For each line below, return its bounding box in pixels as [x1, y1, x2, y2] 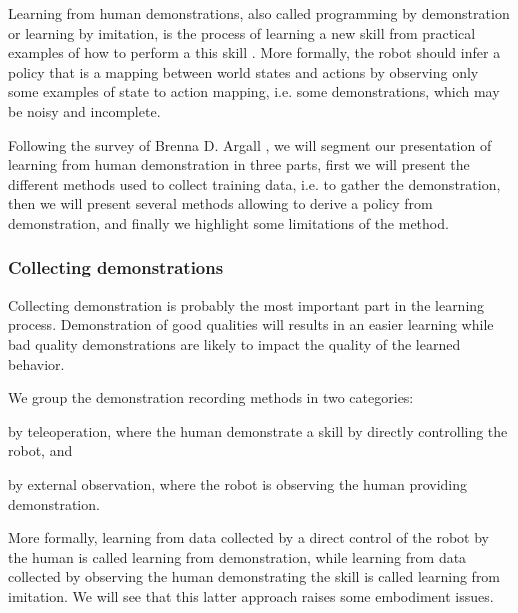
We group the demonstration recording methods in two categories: [8, 387, 414, 408]
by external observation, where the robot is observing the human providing [8, 473, 468, 494]
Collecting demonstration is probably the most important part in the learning [8, 294, 485, 315]
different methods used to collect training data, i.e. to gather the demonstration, [8, 173, 501, 194]
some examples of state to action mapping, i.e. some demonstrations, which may [8, 81, 500, 102]
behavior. [8, 353, 65, 374]
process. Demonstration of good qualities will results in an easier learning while [8, 314, 494, 335]
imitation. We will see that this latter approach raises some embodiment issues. [8, 585, 494, 606]
